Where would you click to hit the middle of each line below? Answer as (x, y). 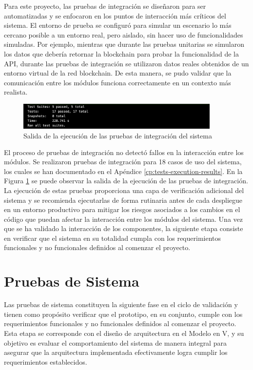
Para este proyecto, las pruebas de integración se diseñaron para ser (105, 6)
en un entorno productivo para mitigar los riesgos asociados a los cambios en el (122, 209)
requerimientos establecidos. (46, 361)
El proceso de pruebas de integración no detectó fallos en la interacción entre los (124, 152)
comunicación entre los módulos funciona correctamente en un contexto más (117, 82)
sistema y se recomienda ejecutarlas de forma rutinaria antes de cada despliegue (123, 200)
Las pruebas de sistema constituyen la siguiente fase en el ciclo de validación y (121, 304)
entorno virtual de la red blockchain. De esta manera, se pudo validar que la (118, 73)
